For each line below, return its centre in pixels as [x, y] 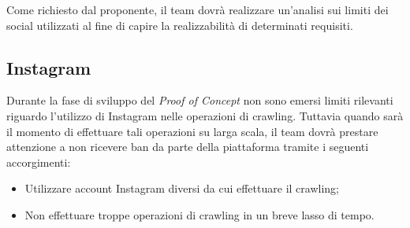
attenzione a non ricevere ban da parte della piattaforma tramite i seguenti [188, 147]
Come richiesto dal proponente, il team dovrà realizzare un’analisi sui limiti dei [198, 9]
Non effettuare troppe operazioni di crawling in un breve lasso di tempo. [199, 214]
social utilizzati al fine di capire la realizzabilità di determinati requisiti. [180, 25]
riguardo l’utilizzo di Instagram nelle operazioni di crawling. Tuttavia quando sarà [205, 115]
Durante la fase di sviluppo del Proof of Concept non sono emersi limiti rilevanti [200, 100]
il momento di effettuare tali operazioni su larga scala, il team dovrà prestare [192, 131]
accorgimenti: [39, 162]
